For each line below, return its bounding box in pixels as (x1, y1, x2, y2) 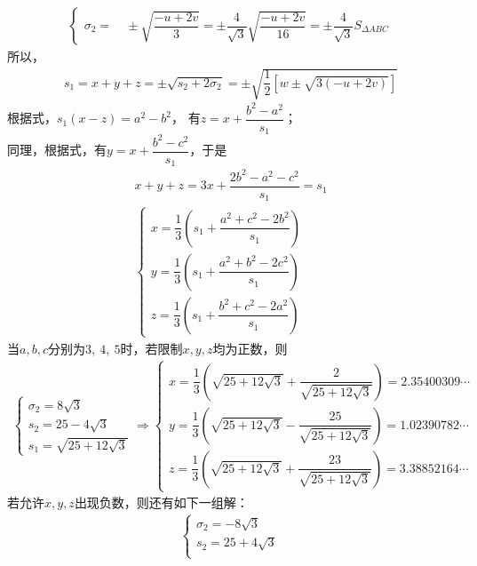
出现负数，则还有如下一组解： (74, 493, 249, 512)
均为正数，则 (212, 339, 288, 357)
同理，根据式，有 (7, 140, 107, 159)
